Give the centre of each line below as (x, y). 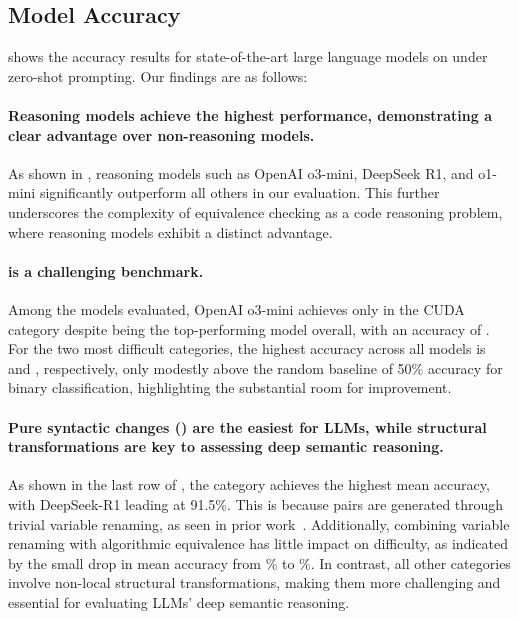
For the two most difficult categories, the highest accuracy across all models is (247, 348)
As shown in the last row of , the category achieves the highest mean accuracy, (249, 484)
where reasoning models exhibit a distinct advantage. (170, 231)
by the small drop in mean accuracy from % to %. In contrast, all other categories (259, 562)
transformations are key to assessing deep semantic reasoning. (226, 446)
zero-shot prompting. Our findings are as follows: (158, 75)
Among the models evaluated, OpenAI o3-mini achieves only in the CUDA (236, 308)
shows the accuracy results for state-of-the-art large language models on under (248, 56)
